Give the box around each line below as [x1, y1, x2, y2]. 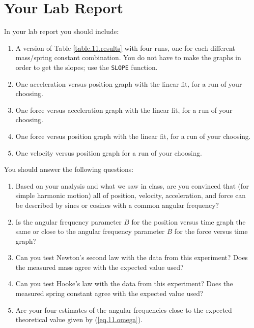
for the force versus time [174, 226, 248, 236]
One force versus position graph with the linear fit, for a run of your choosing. [15, 131, 251, 141]
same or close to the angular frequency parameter [15, 226, 165, 236]
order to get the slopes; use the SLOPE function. [15, 62, 158, 72]
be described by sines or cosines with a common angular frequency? [15, 199, 219, 210]
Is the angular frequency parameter [15, 216, 122, 227]
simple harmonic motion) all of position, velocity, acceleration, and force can [15, 190, 246, 200]
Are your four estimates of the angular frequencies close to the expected [15, 304, 232, 315]
